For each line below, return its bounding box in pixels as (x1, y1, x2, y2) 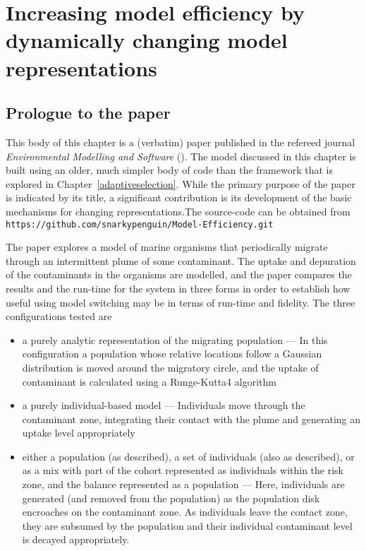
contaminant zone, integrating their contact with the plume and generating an (22, 411, 361, 426)
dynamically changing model (6, 25, 288, 54)
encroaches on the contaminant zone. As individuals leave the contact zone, (22, 504, 348, 519)
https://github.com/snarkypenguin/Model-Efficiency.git (6, 219, 274, 230)
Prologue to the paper (6, 102, 171, 124)
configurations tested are (6, 309, 112, 324)
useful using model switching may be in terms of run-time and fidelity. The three (6, 295, 355, 309)
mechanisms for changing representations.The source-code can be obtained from (6, 203, 350, 218)
